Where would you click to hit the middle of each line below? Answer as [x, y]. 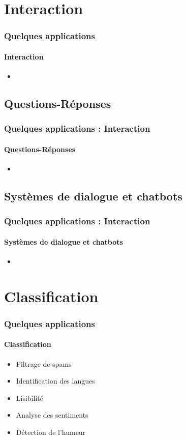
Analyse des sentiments [52, 415]
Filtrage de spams [44, 363]
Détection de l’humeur [51, 432]
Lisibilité [29, 398]
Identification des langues [55, 381]
